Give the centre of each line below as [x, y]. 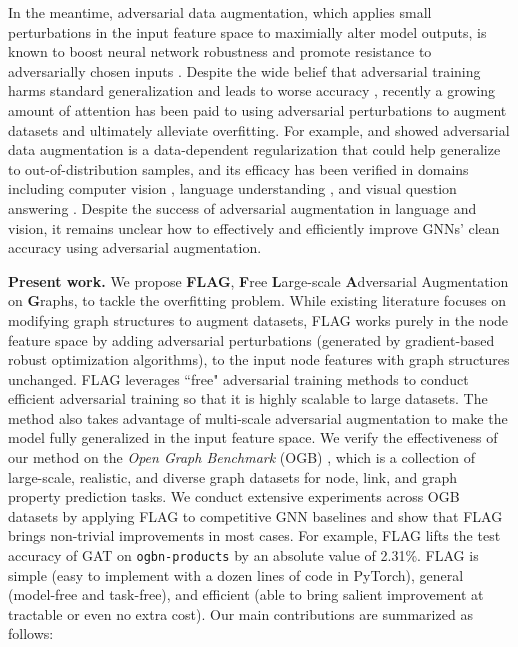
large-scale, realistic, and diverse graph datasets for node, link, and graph [233, 476]
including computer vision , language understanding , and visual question [232, 188]
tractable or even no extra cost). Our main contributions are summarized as [240, 613]
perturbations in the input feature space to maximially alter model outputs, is [247, 31]
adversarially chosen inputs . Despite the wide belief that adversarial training [244, 70]
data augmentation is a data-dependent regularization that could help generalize [254, 149]
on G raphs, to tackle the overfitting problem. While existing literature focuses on [257, 300]
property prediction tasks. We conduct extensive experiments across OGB [234, 496]
